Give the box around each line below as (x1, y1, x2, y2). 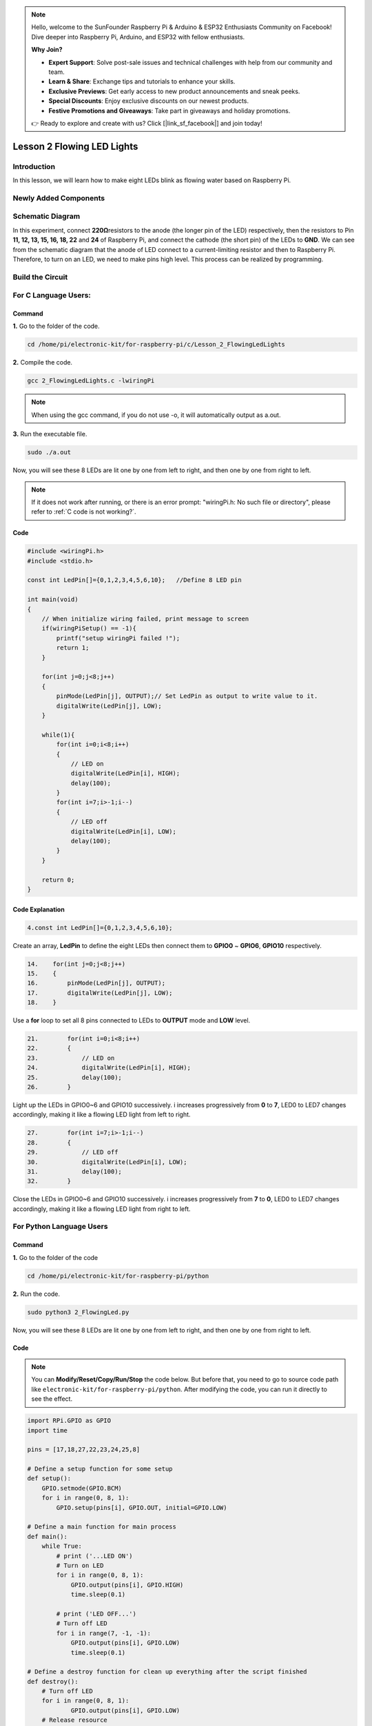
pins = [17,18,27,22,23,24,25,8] (27, 1446, 141, 1453)
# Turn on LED (56, 1561, 104, 1569)
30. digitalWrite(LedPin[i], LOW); (27, 1158, 187, 1166)
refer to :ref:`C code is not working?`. (31, 507, 136, 516)
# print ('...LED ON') (56, 1552, 134, 1560)
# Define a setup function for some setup (27, 1465, 173, 1473)
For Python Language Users (12, 1222, 108, 1232)
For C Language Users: (12, 291, 91, 300)
